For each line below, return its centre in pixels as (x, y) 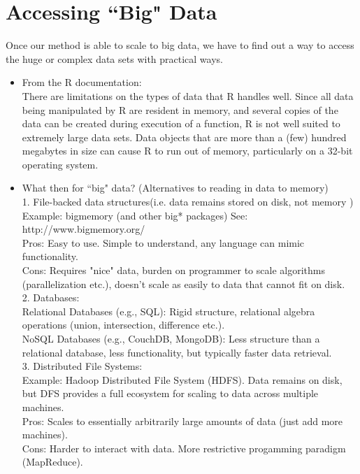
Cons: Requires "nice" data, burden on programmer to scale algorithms (173, 270)
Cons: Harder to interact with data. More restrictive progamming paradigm (184, 448)
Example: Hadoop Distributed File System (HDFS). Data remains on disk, (182, 379)
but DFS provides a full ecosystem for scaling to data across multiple (170, 393)
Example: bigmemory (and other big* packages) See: (135, 215)
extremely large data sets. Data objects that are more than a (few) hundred (184, 137)
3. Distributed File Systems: (82, 366)
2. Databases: (51, 297)
